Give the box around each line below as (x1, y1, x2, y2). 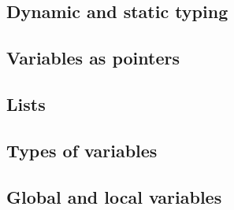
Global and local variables (6, 184, 222, 208)
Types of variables (6, 138, 158, 162)
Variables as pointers (6, 46, 180, 70)
